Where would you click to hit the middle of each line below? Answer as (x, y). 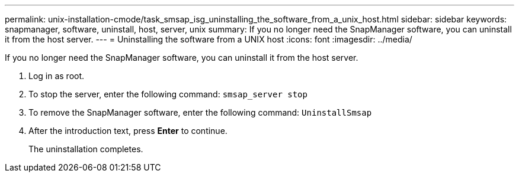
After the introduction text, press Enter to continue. (128, 131)
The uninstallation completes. (86, 149)
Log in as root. (57, 76)
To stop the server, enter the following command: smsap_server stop (168, 94)
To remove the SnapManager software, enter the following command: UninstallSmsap (200, 112)
